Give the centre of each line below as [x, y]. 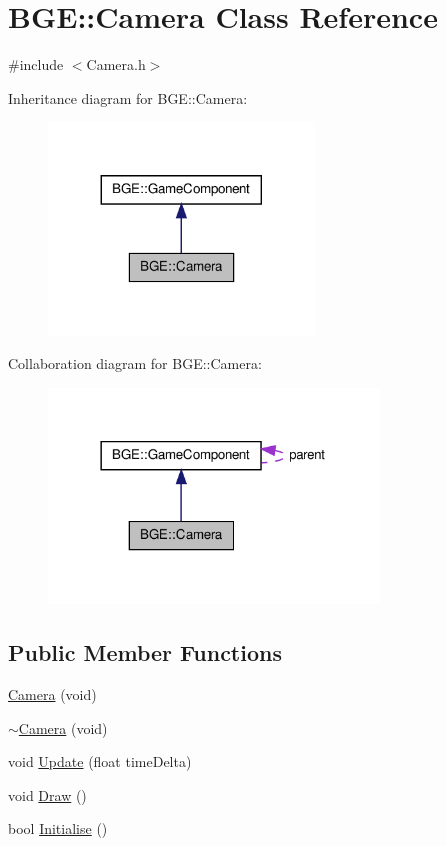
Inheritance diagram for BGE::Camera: [128, 97]
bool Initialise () [58, 828]
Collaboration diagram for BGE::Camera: [135, 363]
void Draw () [47, 794]
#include [36, 64]
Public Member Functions [145, 652]
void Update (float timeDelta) [100, 761]
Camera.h [116, 64]
